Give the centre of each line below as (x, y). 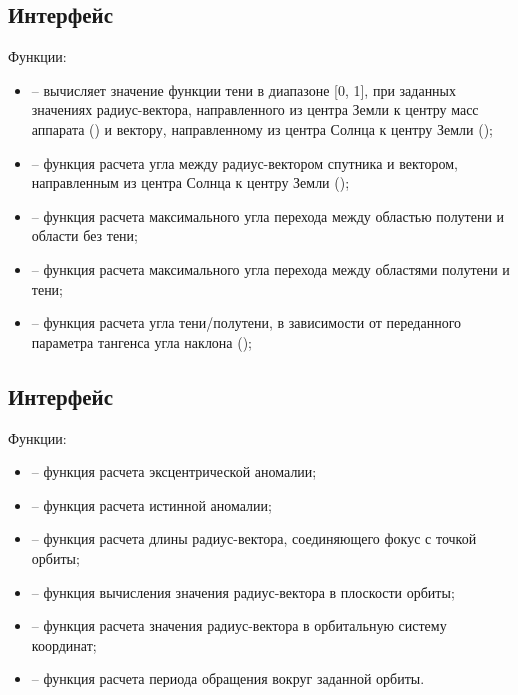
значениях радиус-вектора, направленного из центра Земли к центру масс (255, 109)
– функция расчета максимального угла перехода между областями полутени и (270, 268)
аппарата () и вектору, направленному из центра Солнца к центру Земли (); (262, 128)
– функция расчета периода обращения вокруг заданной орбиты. (228, 678)
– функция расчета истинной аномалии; (151, 504)
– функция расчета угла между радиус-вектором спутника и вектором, (245, 162)
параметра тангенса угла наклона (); (142, 341)
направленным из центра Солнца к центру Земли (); (190, 182)
